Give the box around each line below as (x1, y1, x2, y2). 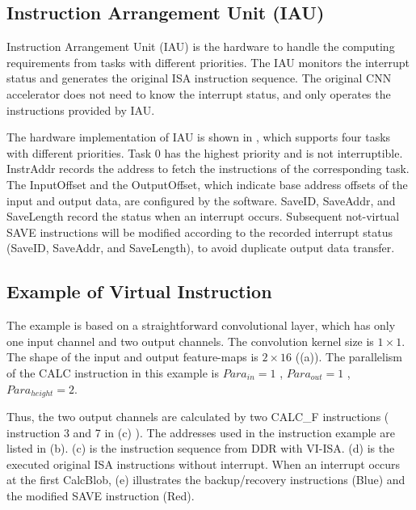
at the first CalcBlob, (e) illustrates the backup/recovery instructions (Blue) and (6, 471, 405, 488)
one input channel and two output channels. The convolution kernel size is (6, 332, 374, 349)
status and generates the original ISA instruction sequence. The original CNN (6, 70, 392, 86)
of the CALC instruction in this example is (6, 364, 219, 381)
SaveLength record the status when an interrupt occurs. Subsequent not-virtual (6, 208, 400, 225)
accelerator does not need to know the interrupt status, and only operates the (6, 85, 391, 102)
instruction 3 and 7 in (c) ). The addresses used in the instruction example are (6, 424, 395, 440)
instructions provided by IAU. (6, 101, 155, 118)
